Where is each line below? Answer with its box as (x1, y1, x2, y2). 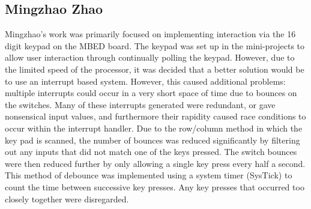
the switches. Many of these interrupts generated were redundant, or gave (5, 98, 276, 111)
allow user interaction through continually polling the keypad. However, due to (5, 51, 295, 64)
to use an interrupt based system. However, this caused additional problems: (5, 74, 286, 87)
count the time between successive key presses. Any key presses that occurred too (5, 180, 304, 193)
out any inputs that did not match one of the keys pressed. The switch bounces (5, 145, 297, 158)
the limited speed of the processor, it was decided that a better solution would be (5, 62, 304, 75)
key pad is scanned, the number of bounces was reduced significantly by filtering (5, 133, 300, 146)
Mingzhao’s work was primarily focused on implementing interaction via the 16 (5, 28, 296, 40)
